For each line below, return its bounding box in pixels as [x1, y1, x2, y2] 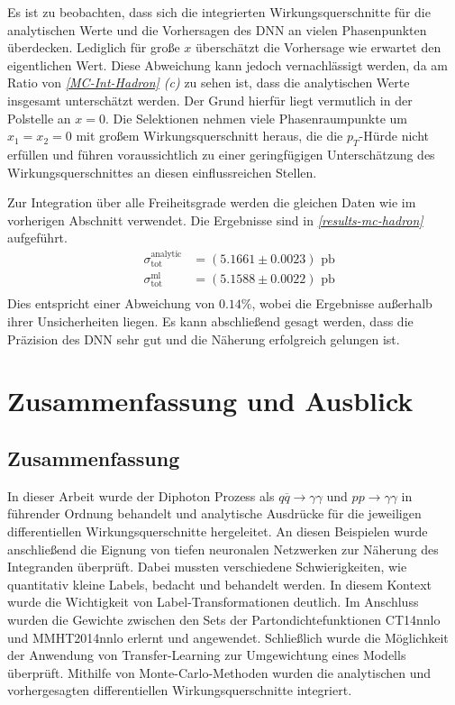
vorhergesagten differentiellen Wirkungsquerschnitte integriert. [7, 681, 352, 700]
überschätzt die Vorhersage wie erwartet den [196, 38, 441, 57]
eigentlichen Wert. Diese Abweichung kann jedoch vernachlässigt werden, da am [7, 55, 448, 74]
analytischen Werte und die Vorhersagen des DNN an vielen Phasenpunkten [7, 20, 427, 39]
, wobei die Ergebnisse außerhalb [251, 294, 432, 313]
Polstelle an [7, 108, 71, 127]
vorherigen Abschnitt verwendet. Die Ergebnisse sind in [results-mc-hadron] [7, 210, 423, 229]
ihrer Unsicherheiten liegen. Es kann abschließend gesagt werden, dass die [7, 312, 414, 331]
